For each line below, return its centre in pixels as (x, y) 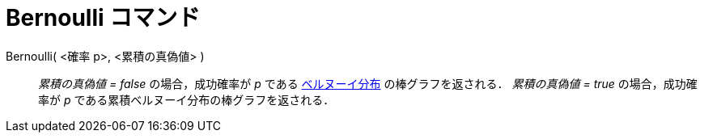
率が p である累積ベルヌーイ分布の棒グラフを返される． (187, 99)
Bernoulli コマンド (103, 18)
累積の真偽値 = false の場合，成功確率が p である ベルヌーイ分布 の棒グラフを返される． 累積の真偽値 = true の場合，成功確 (368, 83)
